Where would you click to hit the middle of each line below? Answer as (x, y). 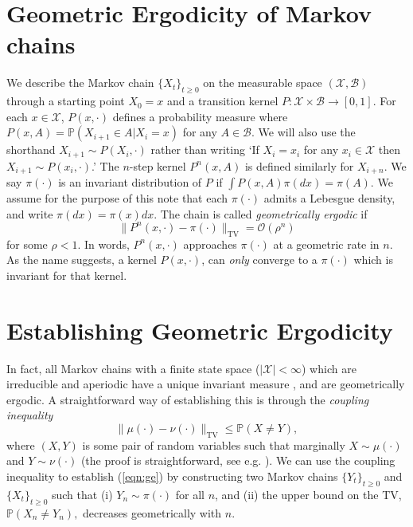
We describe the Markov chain (80, 83)
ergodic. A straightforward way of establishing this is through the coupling (188, 399)
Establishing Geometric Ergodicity (200, 330)
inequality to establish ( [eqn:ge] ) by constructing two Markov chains (172, 476)
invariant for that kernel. (67, 275)
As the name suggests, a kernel (82, 260)
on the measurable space (263, 83)
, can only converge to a (259, 260)
